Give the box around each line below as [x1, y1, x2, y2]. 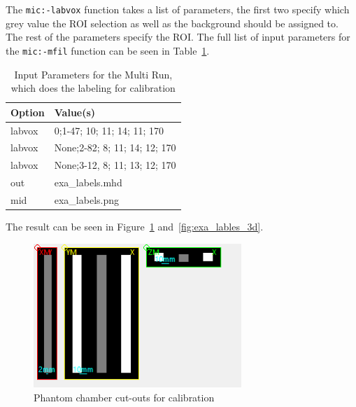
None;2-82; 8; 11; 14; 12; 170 [54, 140, 176, 155]
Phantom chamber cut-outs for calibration [34, 389, 215, 404]
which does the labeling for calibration [10, 81, 176, 95]
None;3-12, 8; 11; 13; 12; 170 [54, 158, 176, 172]
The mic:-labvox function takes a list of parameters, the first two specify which [6, 2, 350, 16]
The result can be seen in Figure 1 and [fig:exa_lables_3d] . [6, 219, 264, 233]
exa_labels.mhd [54, 175, 122, 190]
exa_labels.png [54, 192, 120, 207]
